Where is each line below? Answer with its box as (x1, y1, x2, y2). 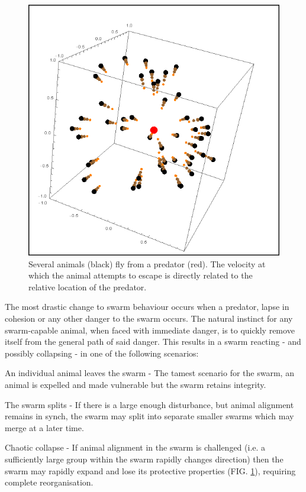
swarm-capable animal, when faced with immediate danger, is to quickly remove (5, 323, 295, 336)
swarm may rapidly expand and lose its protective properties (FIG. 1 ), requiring (5, 464, 296, 477)
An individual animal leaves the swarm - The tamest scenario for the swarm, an (5, 367, 294, 379)
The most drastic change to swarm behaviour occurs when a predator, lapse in (5, 300, 289, 313)
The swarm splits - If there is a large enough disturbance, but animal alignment (5, 398, 294, 410)
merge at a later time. (5, 421, 84, 433)
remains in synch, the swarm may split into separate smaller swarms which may (5, 410, 294, 422)
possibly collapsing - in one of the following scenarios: (5, 347, 199, 359)
